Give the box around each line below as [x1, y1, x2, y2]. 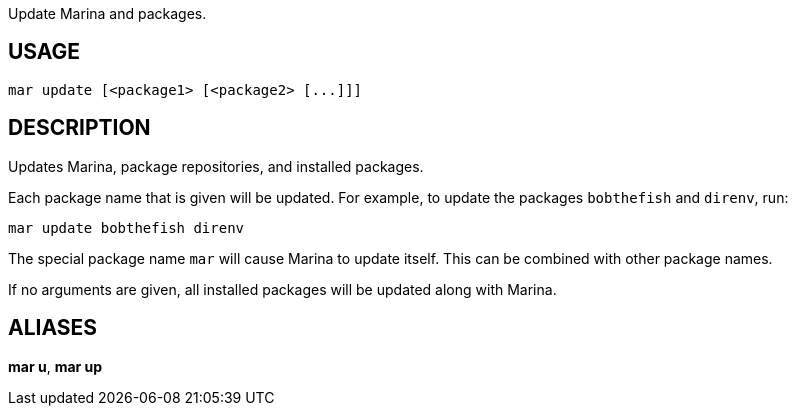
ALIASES [8, 315, 98, 341]
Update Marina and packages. [8, 5, 207, 22]
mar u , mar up [8, 357, 103, 375]
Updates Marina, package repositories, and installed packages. [8, 157, 424, 175]
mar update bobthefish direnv [8, 219, 245, 236]
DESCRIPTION [8, 115, 151, 141]
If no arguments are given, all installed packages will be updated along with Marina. [8, 280, 557, 298]
